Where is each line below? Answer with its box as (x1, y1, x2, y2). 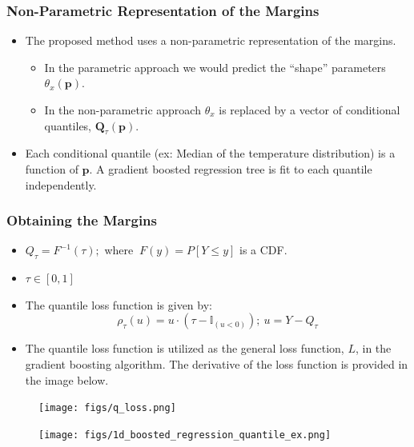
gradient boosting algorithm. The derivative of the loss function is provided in (25, 355, 408, 372)
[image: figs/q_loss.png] (38, 402, 176, 414)
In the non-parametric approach (44, 102, 201, 118)
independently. (25, 176, 97, 193)
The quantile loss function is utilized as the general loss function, (25, 340, 344, 357)
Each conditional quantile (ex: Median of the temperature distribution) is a (25, 145, 396, 162)
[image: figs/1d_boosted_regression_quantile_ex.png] (38, 429, 332, 441)
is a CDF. (239, 241, 287, 258)
